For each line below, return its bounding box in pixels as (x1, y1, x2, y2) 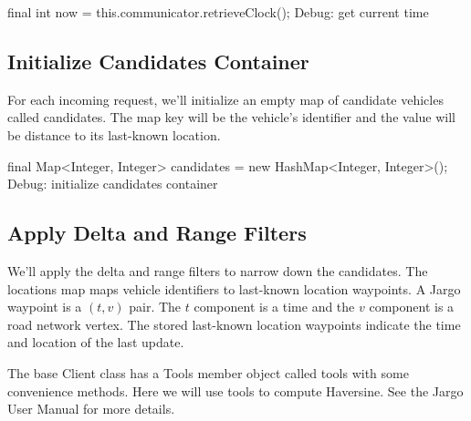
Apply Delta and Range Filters (7, 219, 307, 247)
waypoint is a (7, 297, 82, 316)
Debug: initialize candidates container (7, 174, 218, 193)
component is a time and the (194, 297, 355, 316)
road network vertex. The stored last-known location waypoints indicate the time (7, 314, 461, 334)
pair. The (129, 297, 182, 316)
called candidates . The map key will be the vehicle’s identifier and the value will (7, 108, 455, 127)
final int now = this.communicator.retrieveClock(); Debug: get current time (7, 3, 429, 21)
